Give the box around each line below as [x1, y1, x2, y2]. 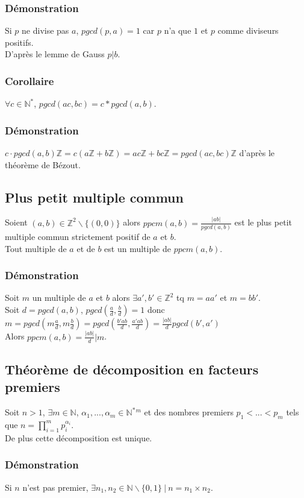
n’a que [164, 24, 191, 37]
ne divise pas [22, 24, 69, 37]
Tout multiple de [5, 242, 67, 254]
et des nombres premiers [144, 406, 234, 418]
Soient [5, 216, 28, 229]
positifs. [5, 36, 34, 48]
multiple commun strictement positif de [5, 230, 150, 243]
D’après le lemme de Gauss [5, 48, 105, 60]
